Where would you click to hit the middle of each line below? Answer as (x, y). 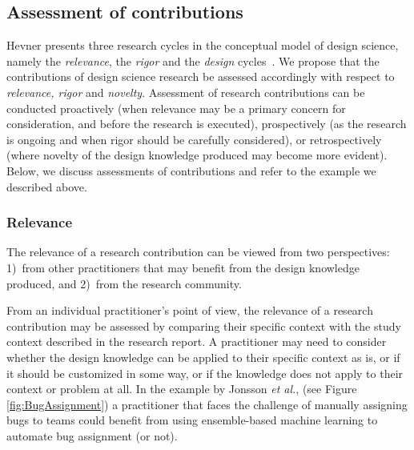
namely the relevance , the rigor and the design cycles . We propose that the (193, 60)
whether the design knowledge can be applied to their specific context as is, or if (203, 357)
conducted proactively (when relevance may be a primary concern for (176, 108)
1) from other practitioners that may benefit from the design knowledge (183, 267)
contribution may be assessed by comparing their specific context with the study (204, 325)
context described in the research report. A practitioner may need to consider (197, 342)
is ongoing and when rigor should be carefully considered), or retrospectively (194, 139)
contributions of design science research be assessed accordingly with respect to (201, 76)
